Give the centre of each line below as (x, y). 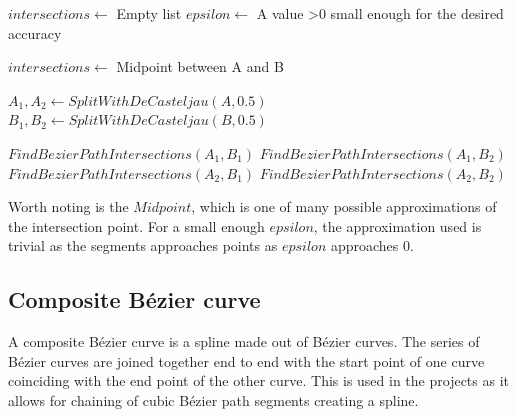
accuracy (35, 32)
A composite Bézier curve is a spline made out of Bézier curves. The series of (244, 341)
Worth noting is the (68, 206)
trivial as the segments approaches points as (143, 245)
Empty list (149, 13)
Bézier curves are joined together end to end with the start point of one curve (246, 360)
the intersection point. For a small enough (136, 225)
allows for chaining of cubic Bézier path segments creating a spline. (213, 399)
